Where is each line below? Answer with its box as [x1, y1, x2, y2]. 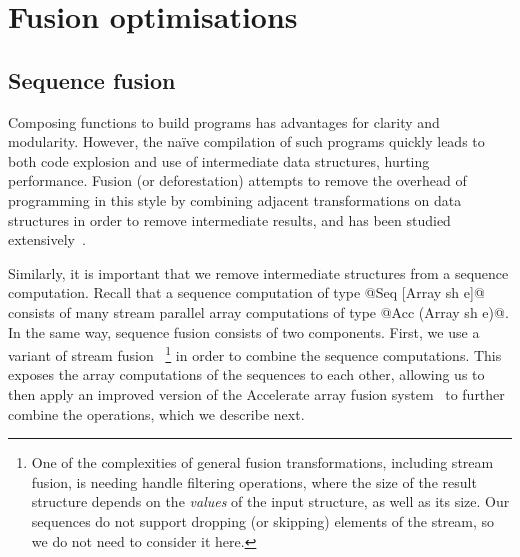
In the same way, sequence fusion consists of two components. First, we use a [8, 321, 480, 342]
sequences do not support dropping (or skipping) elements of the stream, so [31, 510, 495, 531]
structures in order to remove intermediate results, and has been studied [8, 209, 451, 230]
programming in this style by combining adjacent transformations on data [8, 189, 462, 210]
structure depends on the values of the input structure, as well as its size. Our [31, 491, 510, 512]
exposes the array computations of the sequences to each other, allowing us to [8, 364, 485, 385]
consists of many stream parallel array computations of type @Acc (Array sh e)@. [8, 301, 509, 322]
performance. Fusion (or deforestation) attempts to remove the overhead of [8, 170, 467, 191]
